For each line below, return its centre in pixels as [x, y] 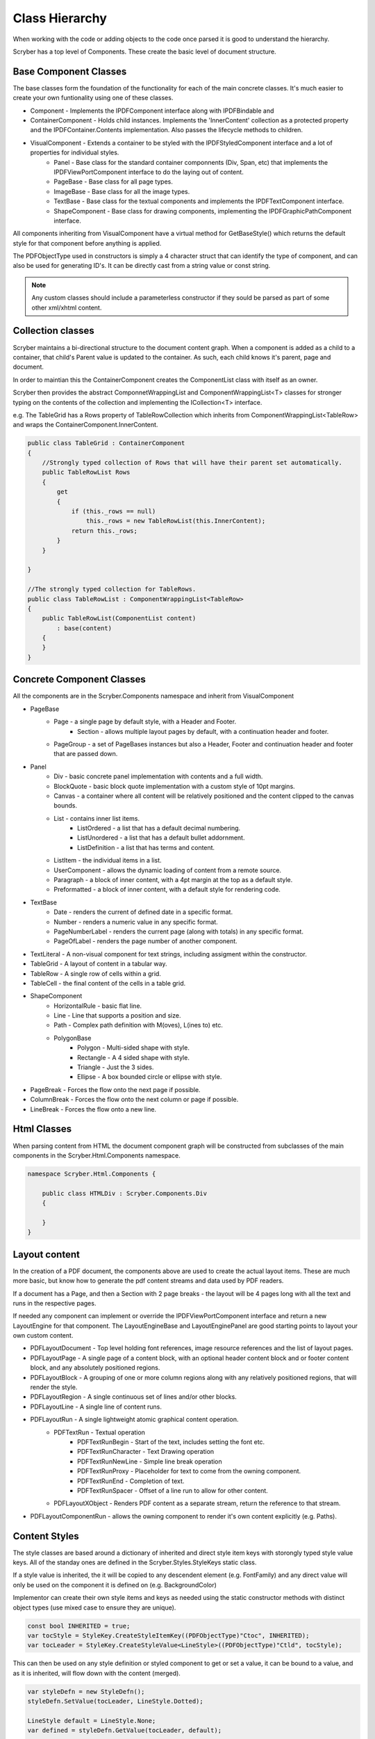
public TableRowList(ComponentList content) [119, 618]
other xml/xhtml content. [67, 307]
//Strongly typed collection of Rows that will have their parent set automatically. [192, 463]
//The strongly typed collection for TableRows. [112, 589]
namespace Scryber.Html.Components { [92, 1173]
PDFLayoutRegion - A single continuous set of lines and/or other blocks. [134, 1397]
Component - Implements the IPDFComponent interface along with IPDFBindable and [152, 111]
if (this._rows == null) [114, 512]
